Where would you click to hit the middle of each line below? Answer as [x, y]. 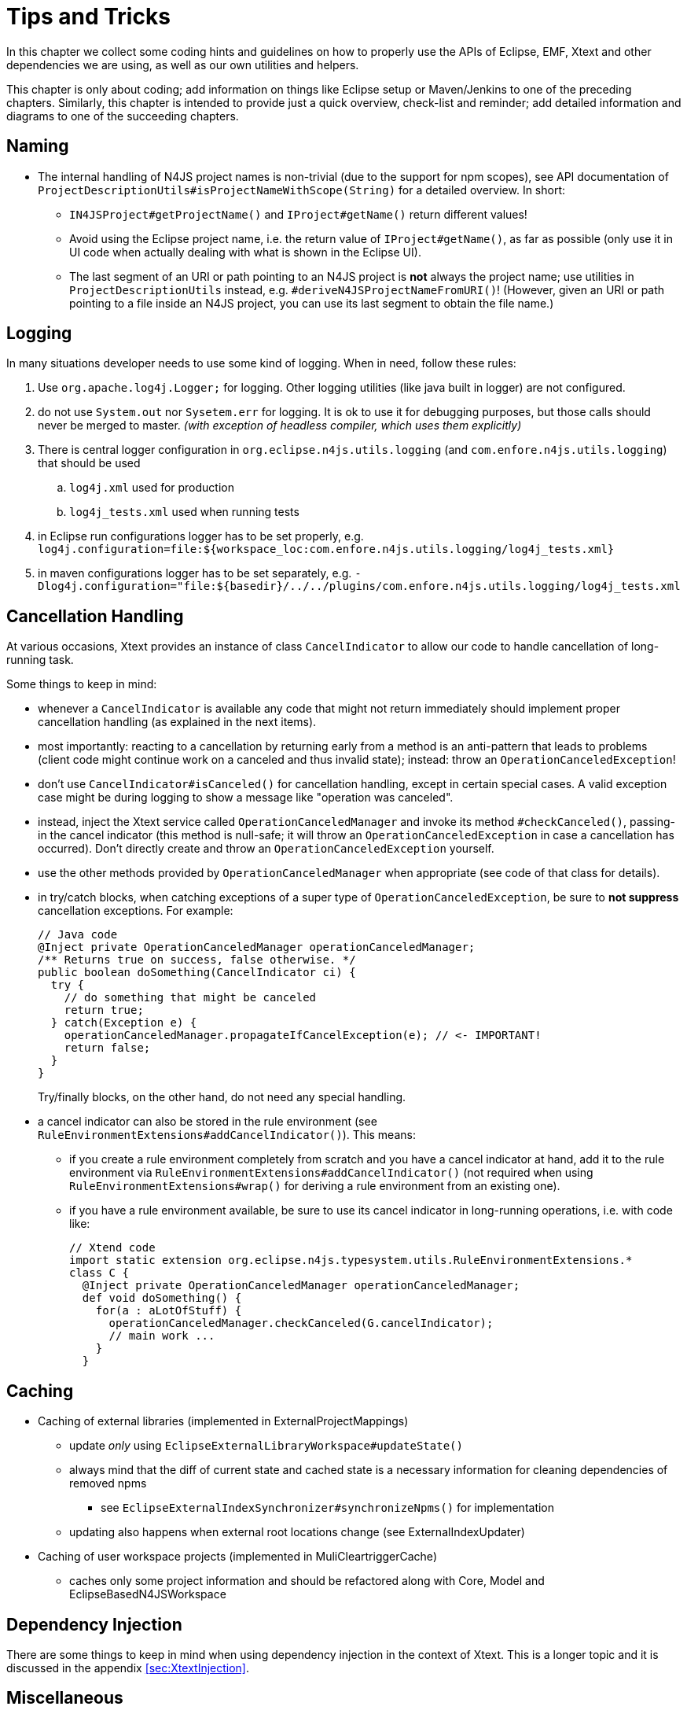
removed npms [108, 1483]
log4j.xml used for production [152, 488]
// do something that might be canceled [190, 998]
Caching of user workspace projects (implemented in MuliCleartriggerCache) [237, 1557]
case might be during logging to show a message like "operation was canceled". [246, 798]
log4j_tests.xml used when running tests [184, 512]
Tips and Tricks [88, 17]
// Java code [78, 935]
